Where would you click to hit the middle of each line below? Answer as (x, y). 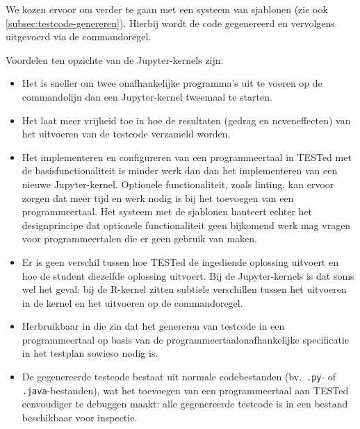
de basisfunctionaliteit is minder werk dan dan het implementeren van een (180, 170)
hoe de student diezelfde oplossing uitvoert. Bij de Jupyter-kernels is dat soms (188, 275)
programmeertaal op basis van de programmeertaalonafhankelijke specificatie (186, 339)
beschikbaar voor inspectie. (80, 417)
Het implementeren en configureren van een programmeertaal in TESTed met (187, 157)
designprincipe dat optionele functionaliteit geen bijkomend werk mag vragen (186, 225)
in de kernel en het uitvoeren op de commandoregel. (132, 302)
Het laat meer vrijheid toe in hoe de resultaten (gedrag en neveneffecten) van (186, 120)
